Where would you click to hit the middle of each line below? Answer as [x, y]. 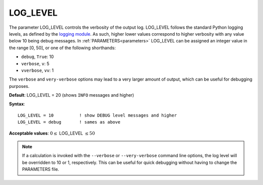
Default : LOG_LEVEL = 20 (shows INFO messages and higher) [72, 95]
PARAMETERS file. [41, 169]
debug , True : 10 [38, 57]
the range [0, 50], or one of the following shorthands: [62, 48]
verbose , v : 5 [35, 63]
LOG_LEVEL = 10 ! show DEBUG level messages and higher [97, 115]
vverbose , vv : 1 [37, 70]
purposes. [19, 86]
